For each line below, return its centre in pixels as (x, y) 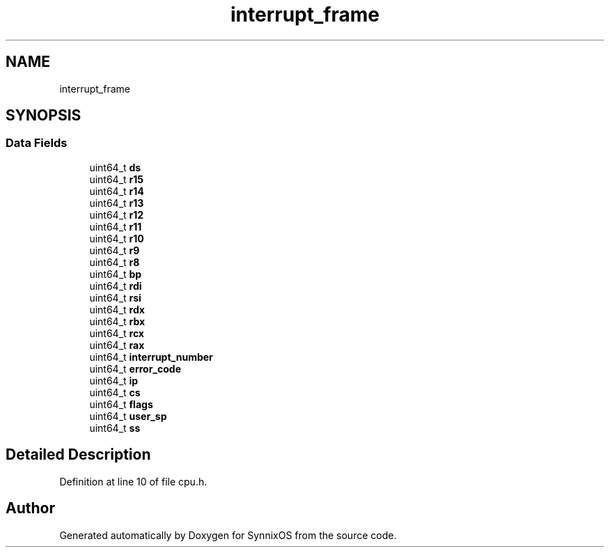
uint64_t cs (115, 392)
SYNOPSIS (44, 116)
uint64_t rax (117, 345)
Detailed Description (78, 455)
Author (30, 508)
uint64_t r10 (117, 238)
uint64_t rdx (117, 309)
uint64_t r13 (117, 203)
